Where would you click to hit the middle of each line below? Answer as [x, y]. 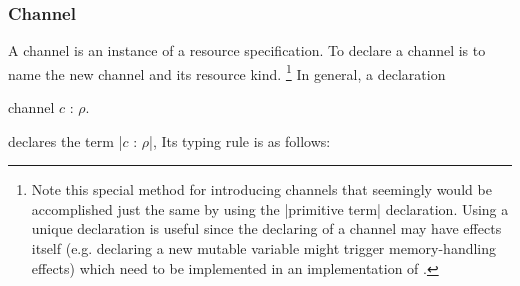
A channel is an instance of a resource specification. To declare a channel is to [247, 50]
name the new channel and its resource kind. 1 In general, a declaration [227, 72]
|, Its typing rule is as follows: [240, 140]
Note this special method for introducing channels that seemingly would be [261, 189]
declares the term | [65, 140]
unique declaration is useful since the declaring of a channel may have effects [266, 228]
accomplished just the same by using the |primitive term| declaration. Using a [270, 208]
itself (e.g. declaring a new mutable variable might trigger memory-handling [264, 248]
